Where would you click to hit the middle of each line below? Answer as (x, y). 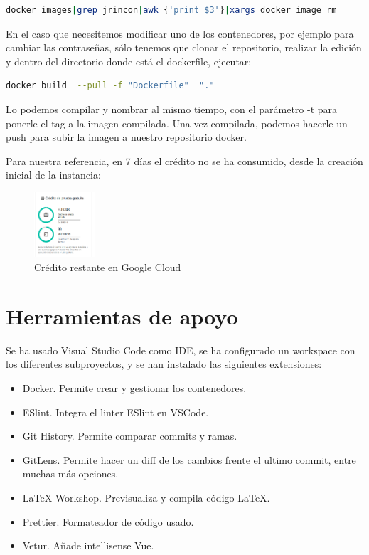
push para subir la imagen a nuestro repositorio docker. (126, 137)
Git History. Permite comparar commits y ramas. (130, 436)
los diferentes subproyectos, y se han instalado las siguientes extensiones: (164, 364)
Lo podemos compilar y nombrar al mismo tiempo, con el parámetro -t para (172, 109)
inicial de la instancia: (53, 175)
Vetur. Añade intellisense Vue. (88, 545)
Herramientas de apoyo (122, 316)
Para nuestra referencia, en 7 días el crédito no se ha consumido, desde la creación (184, 160)
